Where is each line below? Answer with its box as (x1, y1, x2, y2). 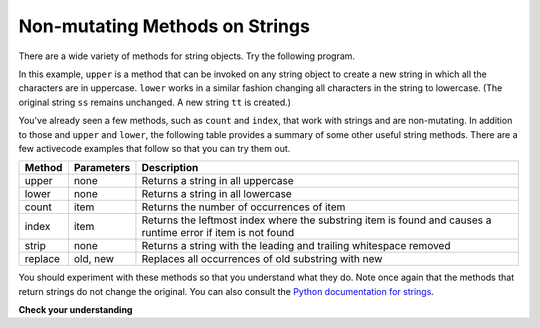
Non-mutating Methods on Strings (18, 15, 310, 37)
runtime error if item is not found (141, 226, 295, 240)
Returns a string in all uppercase (141, 174, 294, 188)
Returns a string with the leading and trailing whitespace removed (141, 239, 451, 253)
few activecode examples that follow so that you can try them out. (18, 142, 291, 154)
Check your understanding (18, 304, 133, 316)
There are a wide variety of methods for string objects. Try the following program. (18, 50, 355, 62)
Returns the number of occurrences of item (141, 200, 346, 214)
